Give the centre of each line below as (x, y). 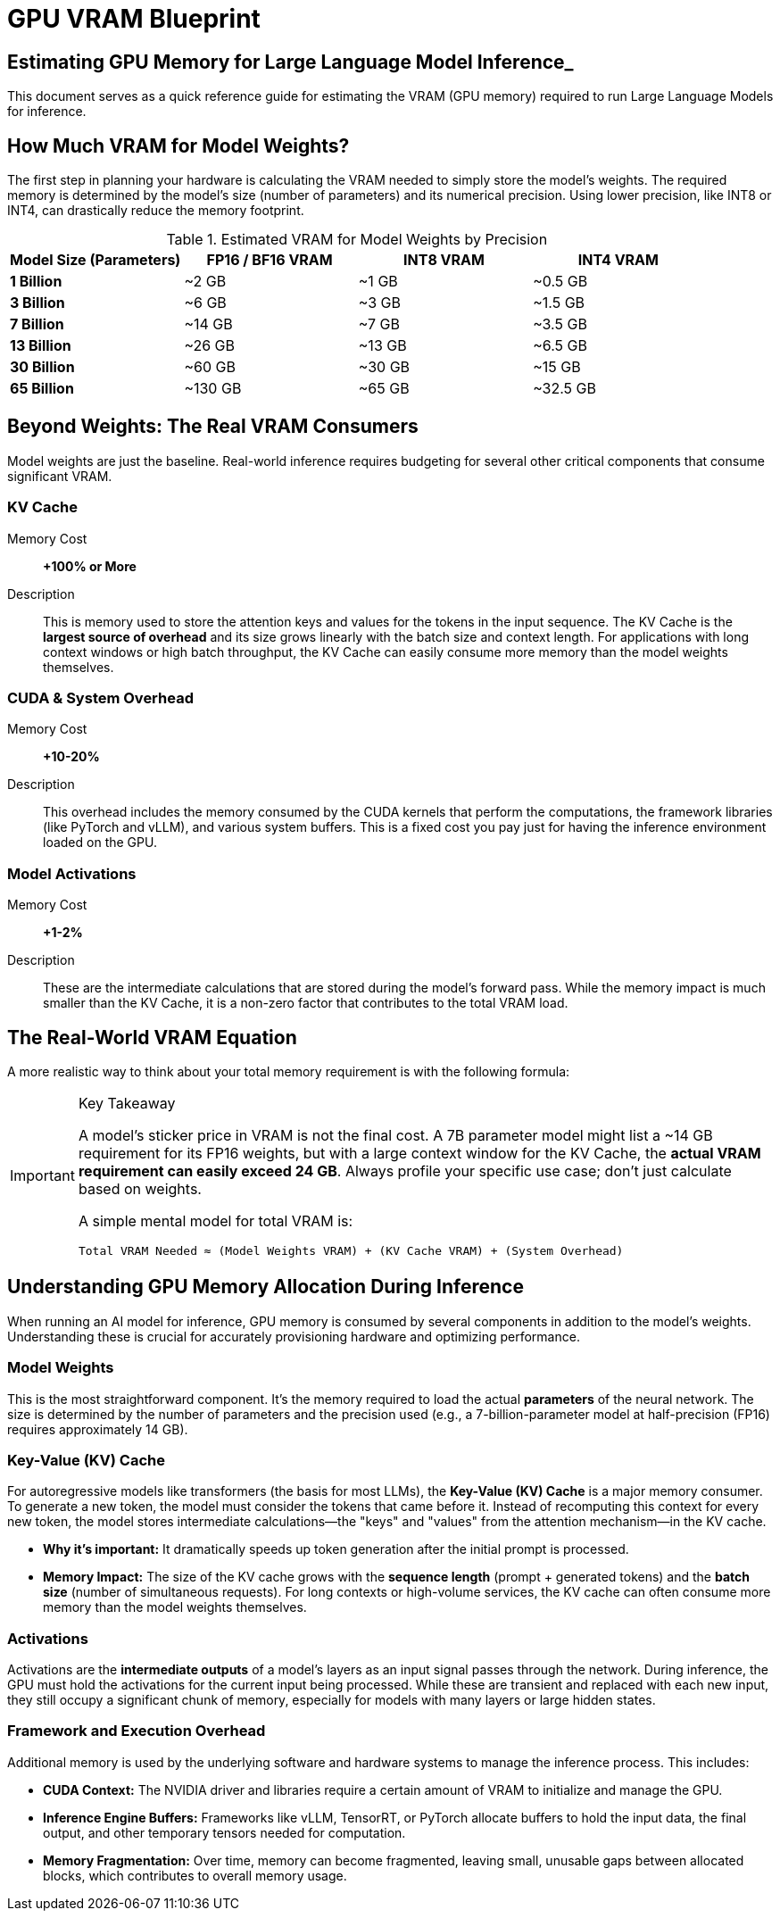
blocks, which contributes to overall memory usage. (195, 1875)
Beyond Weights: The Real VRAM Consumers (213, 427)
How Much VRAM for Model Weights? (178, 145)
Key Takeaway (127, 1103)
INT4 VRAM (618, 260)
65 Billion (42, 389)
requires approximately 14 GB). (98, 1429)
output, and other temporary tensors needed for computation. (224, 1832)
